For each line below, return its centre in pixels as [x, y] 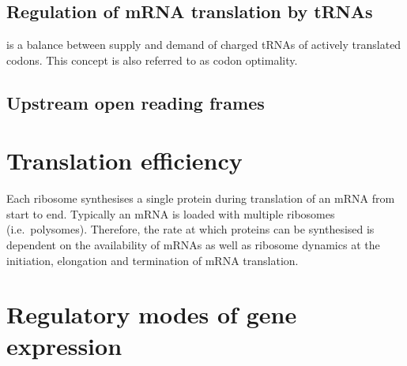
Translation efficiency [124, 161]
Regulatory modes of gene [152, 314]
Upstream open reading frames [136, 102]
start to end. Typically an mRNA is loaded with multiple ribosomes [171, 213]
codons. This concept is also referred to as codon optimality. [152, 60]
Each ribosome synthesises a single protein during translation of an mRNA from [201, 198]
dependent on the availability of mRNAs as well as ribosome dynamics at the [193, 245]
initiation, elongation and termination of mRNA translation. [153, 260]
